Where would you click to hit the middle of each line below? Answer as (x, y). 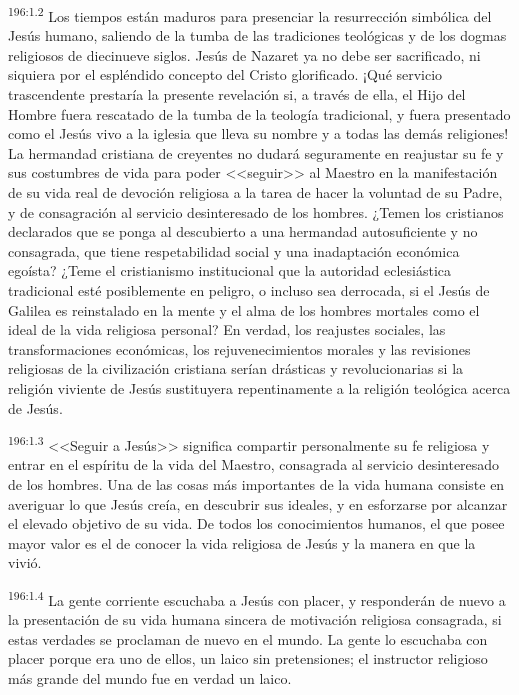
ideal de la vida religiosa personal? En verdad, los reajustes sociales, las (227, 329)
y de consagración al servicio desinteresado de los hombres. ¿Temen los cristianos (256, 211)
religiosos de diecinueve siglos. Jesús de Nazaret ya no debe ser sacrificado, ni (244, 54)
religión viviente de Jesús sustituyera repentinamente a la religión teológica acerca (259, 387)
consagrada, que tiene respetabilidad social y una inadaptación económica (234, 250)
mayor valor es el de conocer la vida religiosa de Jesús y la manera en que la (242, 542)
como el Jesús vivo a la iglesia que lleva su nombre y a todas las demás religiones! (258, 133)
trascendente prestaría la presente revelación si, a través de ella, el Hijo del (237, 94)
